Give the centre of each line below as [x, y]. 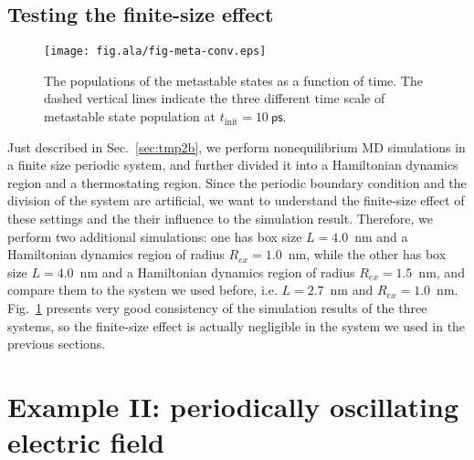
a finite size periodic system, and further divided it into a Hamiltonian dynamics [233, 165]
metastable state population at [130, 116]
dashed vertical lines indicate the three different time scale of [215, 98]
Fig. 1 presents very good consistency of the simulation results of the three [217, 307]
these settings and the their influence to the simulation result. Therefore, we [221, 219]
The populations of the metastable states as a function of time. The [233, 80]
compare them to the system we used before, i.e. [142, 290]
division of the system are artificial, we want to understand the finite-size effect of [236, 200]
